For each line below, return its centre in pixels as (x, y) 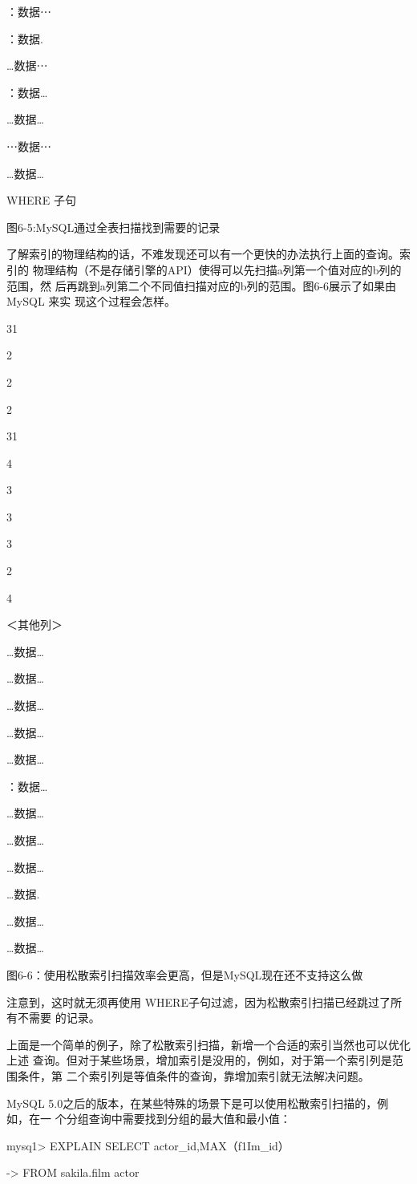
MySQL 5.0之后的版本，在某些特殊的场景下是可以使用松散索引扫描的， (192, 1103)
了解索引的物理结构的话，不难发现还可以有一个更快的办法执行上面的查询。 (203, 254)
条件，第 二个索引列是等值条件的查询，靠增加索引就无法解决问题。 (193, 1075)
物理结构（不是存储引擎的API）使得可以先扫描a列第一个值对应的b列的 (217, 269)
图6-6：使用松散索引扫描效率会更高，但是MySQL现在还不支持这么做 (185, 974)
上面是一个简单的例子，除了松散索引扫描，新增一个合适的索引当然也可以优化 (208, 1044)
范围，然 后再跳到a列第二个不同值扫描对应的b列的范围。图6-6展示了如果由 (202, 285)
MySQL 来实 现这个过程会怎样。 (91, 301)
